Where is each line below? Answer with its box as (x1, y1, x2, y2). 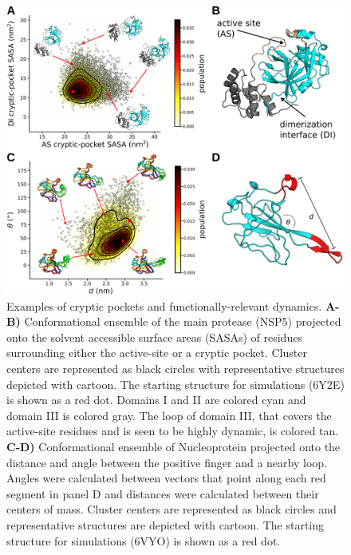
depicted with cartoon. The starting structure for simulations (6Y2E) (6, 375, 345, 392)
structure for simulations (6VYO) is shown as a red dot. (6, 532, 281, 549)
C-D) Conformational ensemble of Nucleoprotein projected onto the (6, 438, 341, 454)
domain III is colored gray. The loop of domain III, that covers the (6, 406, 332, 423)
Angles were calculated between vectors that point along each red (6, 470, 326, 486)
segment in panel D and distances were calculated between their (6, 485, 319, 501)
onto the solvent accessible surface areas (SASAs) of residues (6, 328, 302, 345)
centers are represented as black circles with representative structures (6, 360, 345, 377)
